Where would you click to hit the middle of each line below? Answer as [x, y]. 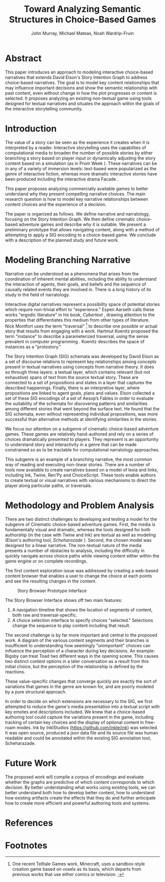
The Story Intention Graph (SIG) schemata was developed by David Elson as [82, 357]
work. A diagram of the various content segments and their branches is [77, 640]
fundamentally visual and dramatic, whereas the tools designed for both [78, 530]
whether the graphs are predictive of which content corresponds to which [80, 782]
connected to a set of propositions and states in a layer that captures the [79, 383]
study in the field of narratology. [38, 294]
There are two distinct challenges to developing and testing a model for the [81, 519]
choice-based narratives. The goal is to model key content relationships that [82, 82]
